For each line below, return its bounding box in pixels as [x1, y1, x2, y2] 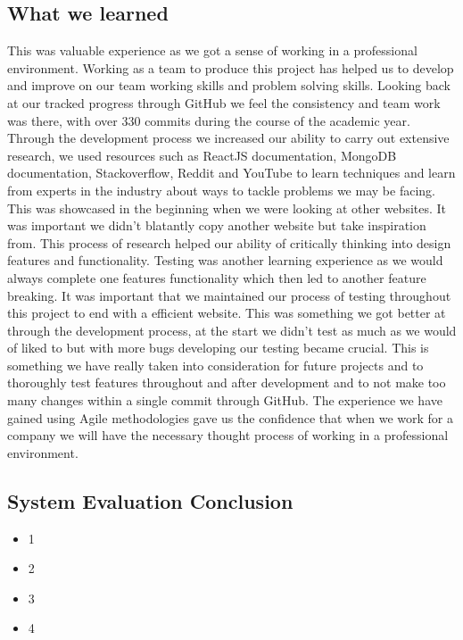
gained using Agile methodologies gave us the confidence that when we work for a [7, 408, 453, 427]
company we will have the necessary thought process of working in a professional [7, 426, 449, 445]
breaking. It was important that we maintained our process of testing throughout [7, 286, 451, 304]
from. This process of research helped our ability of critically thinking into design [7, 233, 451, 252]
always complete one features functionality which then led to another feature [7, 268, 426, 287]
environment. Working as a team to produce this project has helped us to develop [7, 58, 454, 77]
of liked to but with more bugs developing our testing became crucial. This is [7, 338, 429, 357]
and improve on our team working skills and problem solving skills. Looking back [7, 76, 451, 95]
